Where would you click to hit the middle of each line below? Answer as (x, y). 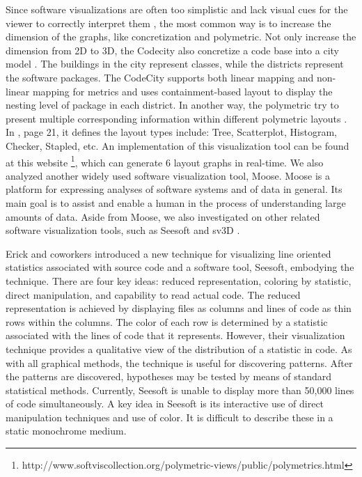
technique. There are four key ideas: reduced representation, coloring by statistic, (179, 280)
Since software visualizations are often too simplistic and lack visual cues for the (177, 9)
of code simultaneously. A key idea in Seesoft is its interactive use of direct (165, 404)
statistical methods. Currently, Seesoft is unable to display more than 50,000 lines (180, 390)
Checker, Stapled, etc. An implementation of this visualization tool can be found (178, 145)
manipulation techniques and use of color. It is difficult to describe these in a (170, 417)
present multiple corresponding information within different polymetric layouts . (176, 118)
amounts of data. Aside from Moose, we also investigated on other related (163, 216)
